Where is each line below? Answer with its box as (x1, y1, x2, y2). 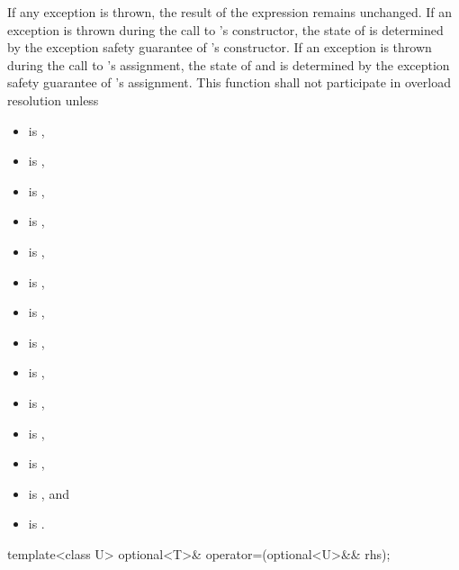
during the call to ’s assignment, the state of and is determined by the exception (7, 55, 450, 74)
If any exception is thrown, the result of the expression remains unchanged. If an (7, 3, 453, 21)
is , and (28, 484, 69, 502)
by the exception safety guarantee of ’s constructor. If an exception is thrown (7, 38, 432, 57)
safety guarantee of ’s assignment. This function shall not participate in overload (7, 73, 451, 92)
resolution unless (7, 90, 99, 109)
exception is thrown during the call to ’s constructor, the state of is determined (7, 20, 444, 39)
